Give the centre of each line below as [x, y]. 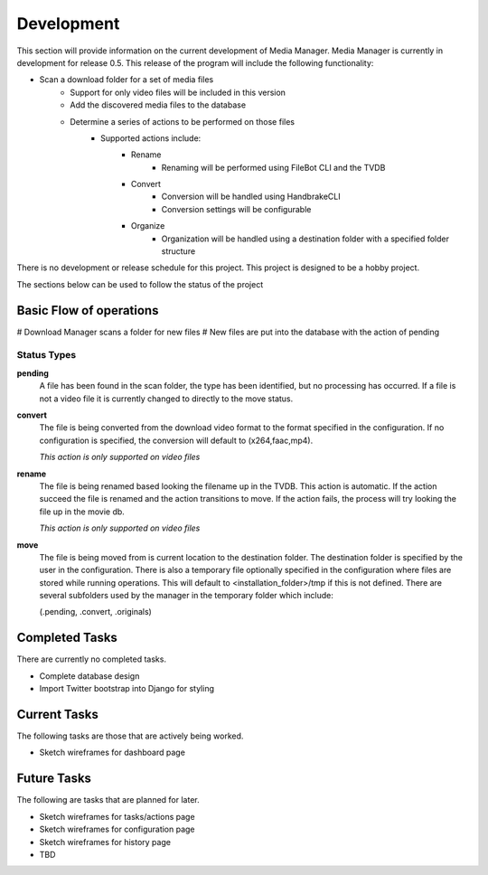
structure [178, 251]
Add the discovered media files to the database [158, 105]
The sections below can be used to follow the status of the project [140, 284]
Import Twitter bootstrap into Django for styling [127, 689]
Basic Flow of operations [88, 310]
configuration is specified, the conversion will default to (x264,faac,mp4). [176, 440]
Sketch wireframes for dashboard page [112, 753]
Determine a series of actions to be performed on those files [183, 121]
